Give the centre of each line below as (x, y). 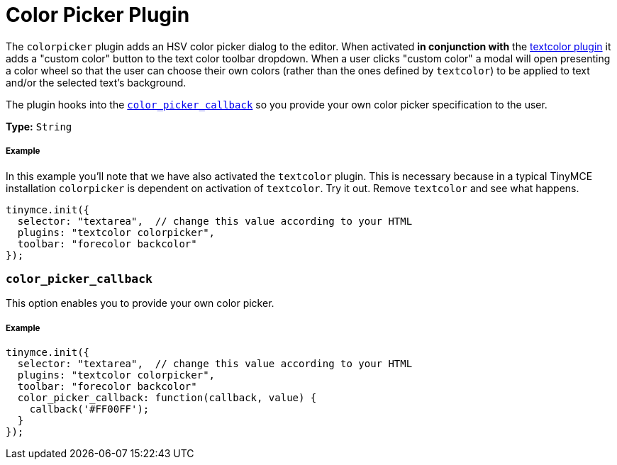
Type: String (39, 126)
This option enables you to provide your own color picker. (140, 303)
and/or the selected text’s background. (96, 82)
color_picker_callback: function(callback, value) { (167, 398)
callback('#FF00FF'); (89, 409)
